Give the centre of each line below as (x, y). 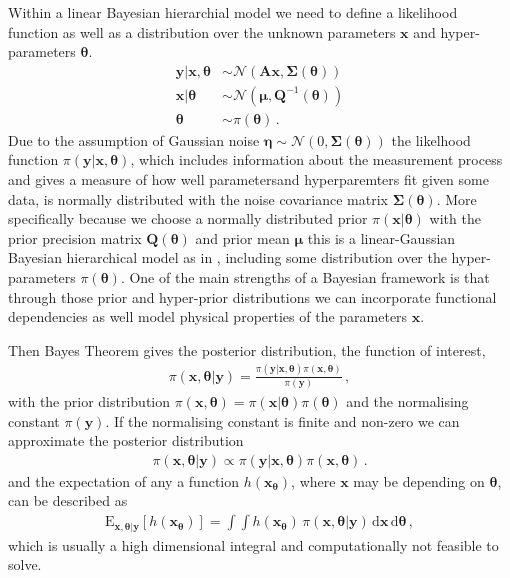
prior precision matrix (75, 237)
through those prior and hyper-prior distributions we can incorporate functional (252, 296)
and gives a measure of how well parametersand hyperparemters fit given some (248, 179)
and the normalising (407, 401)
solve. (25, 564)
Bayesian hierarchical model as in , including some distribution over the (227, 257)
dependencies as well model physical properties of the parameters (208, 316)
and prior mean (242, 237)
